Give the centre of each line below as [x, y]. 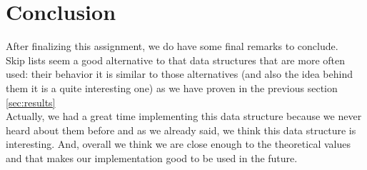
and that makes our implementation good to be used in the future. [152, 157]
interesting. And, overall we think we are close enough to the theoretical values [178, 144]
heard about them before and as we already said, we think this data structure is [181, 130]
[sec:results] [31, 102]
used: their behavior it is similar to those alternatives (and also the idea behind [179, 74]
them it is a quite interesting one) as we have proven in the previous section [172, 87]
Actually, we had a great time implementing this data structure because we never [184, 116]
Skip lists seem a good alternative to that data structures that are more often [176, 60]
